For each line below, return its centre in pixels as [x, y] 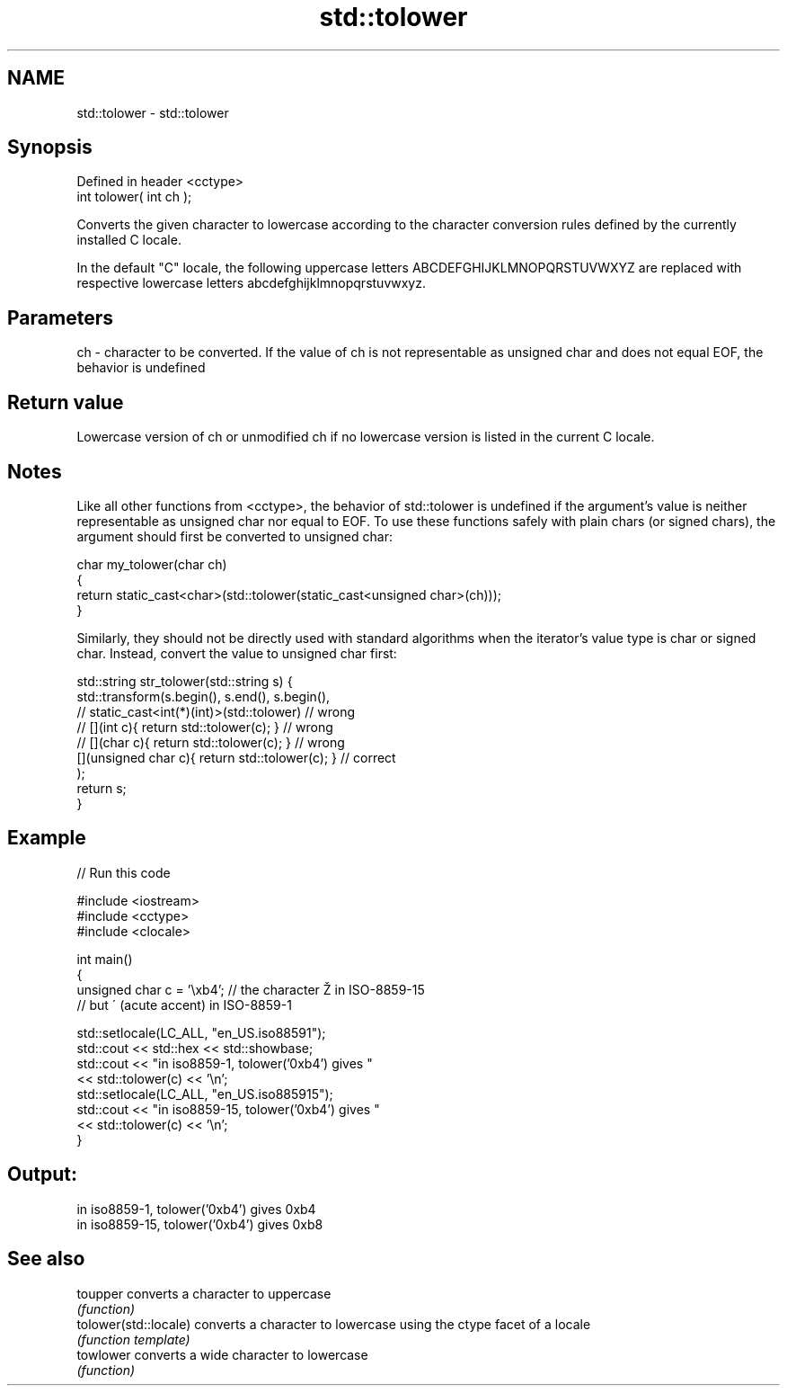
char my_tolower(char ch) [152, 564]
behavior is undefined [141, 368]
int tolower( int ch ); [134, 197]
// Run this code [124, 872]
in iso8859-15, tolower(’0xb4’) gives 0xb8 [200, 1224]
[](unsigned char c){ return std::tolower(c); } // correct [236, 757]
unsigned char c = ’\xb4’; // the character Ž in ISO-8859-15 [251, 989]
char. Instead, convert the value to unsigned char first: [237, 653]
